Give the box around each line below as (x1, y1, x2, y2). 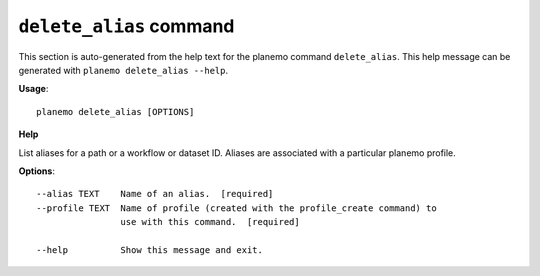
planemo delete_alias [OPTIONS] (36, 106, 195, 117)
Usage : (18, 83, 49, 95)
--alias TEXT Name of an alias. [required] (36, 188, 274, 200)
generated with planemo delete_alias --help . (18, 64, 229, 76)
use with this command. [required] (120, 216, 300, 228)
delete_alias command (18, 15, 235, 37)
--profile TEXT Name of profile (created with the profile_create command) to (36, 202, 437, 214)
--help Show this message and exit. (36, 244, 264, 255)
